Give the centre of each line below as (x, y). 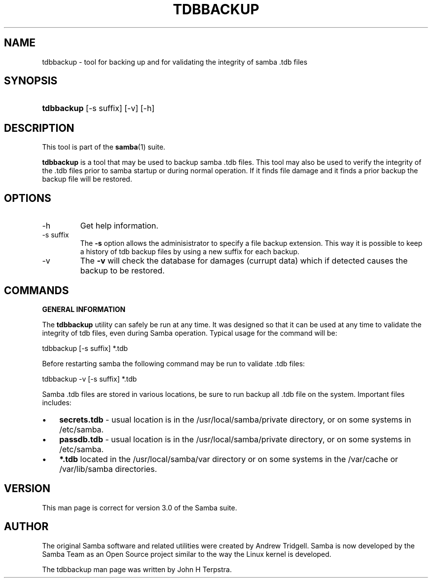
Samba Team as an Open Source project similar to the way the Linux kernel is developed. (187, 554)
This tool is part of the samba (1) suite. (104, 147)
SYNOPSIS (31, 81)
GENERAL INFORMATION (84, 309)
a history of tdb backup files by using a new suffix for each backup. (190, 252)
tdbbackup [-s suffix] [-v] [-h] (98, 108)
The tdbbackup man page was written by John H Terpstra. (137, 569)
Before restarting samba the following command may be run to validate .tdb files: (174, 363)
